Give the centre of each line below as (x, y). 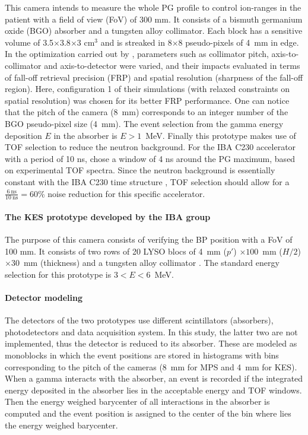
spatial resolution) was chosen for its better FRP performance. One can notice (147, 100)
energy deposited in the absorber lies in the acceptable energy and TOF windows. (153, 390)
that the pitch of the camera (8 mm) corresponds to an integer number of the (147, 112)
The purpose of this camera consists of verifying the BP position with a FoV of (149, 239)
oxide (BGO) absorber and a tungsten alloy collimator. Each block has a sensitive (154, 31)
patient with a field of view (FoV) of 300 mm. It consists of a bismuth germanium (154, 19)
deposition (23, 135)
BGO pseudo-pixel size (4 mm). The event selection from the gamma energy (144, 123)
